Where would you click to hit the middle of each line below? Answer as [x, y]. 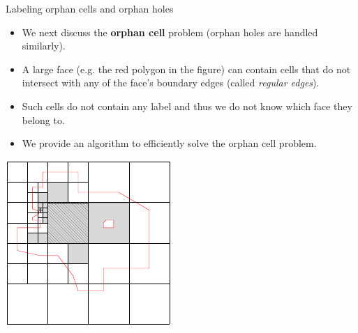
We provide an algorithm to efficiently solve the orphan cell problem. [169, 143]
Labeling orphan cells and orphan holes [90, 8]
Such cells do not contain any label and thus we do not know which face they [187, 106]
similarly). [44, 46]
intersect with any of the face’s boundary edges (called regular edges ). [171, 83]
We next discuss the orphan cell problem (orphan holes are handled [170, 32]
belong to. [43, 119]
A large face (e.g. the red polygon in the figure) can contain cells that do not [186, 69]
